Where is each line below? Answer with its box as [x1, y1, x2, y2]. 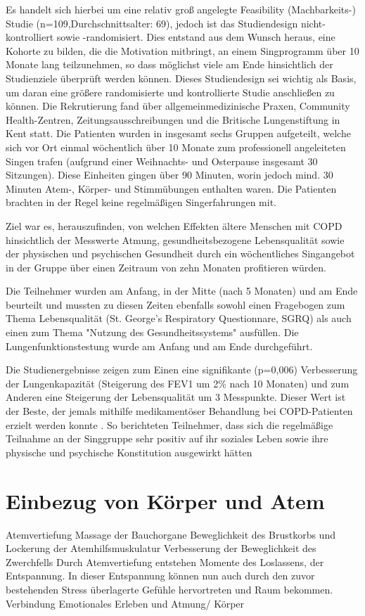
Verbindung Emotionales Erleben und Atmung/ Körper [6, 596, 245, 610]
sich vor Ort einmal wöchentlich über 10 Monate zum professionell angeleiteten [6, 139, 346, 154]
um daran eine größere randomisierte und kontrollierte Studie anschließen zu [6, 84, 335, 99]
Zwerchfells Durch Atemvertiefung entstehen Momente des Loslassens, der [6, 554, 324, 569]
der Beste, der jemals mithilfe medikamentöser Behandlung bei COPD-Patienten [6, 404, 353, 418]
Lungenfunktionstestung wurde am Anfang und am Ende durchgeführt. [6, 338, 313, 353]
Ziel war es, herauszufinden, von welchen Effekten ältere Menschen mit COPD [6, 218, 342, 233]
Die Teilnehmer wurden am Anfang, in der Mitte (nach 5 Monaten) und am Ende [6, 283, 358, 298]
